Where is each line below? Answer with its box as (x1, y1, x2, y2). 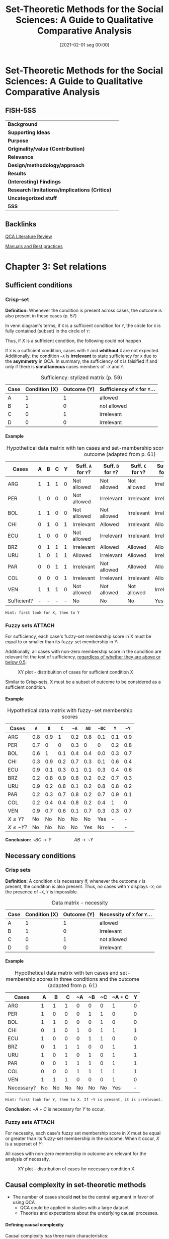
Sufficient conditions (5, 281, 73, 290)
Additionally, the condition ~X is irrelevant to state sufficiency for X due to (5, 353, 157, 359)
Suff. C (130, 462, 147, 469)
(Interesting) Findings (8, 178, 61, 185)
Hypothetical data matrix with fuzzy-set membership (7, 707, 133, 714)
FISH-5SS (5, 106, 37, 115)
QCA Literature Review (5, 233, 52, 240)
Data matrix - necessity (52, 899, 108, 906)
